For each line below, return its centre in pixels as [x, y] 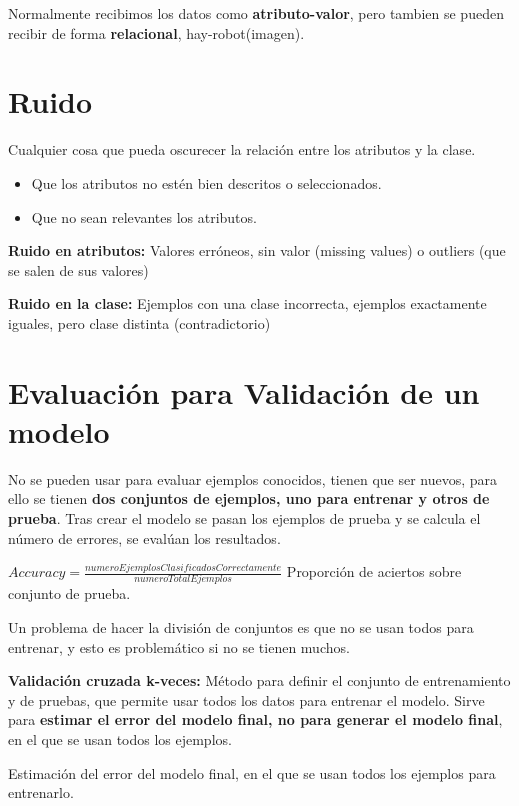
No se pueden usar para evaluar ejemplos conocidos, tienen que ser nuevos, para [253, 478]
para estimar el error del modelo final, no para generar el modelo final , [255, 719]
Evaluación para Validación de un [244, 391]
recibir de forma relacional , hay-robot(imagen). [156, 32]
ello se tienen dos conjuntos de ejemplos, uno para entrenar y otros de [249, 498]
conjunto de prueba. [69, 593]
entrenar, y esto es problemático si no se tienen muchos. [179, 646]
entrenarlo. [41, 792]
